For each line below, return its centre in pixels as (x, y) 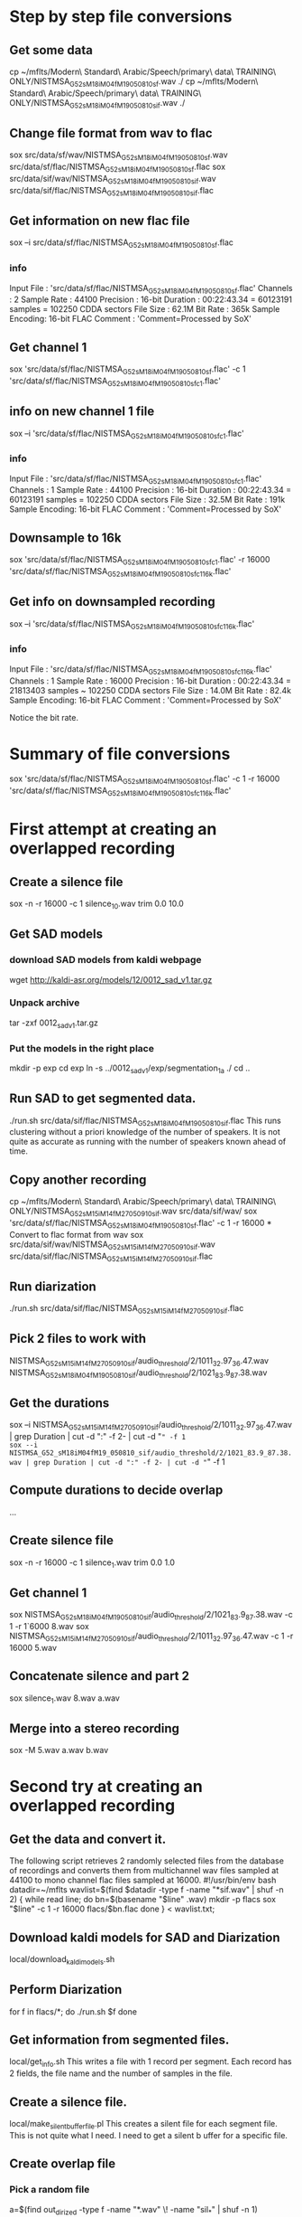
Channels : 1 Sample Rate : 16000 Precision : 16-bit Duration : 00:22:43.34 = (150, 681)
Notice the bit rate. (44, 717)
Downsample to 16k (65, 538)
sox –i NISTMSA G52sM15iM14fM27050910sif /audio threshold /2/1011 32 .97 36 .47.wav (151, 1426)
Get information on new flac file (100, 220)
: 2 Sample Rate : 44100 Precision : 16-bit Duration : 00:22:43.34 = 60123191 (151, 299)
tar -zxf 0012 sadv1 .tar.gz (54, 1024)
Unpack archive (45, 1003)
